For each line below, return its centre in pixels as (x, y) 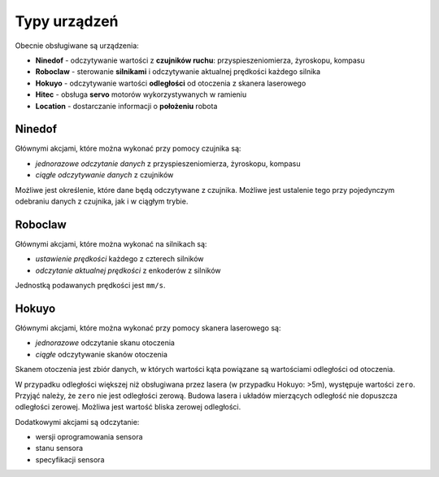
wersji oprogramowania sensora (89, 437)
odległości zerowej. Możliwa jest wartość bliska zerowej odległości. (128, 407)
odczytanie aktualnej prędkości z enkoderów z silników (128, 270)
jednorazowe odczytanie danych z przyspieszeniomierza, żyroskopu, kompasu (168, 164)
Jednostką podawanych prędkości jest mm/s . (90, 286)
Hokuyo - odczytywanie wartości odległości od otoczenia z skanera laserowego (171, 83)
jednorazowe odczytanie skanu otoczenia (105, 343)
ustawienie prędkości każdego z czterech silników (120, 259)
